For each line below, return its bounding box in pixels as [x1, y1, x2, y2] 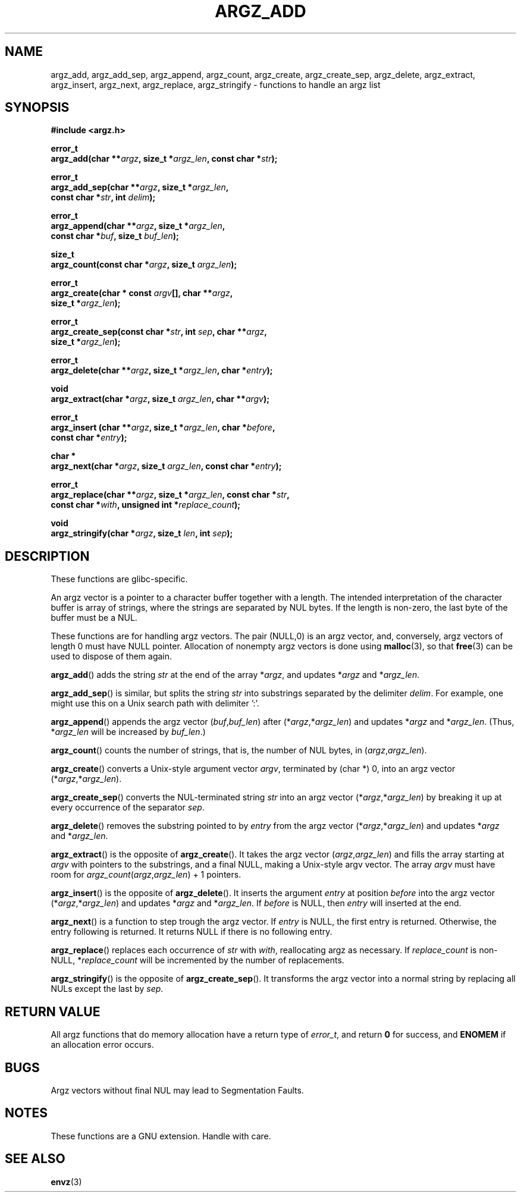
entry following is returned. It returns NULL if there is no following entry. [51, 926, 332, 937]
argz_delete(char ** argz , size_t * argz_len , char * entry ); [51, 365, 273, 376]
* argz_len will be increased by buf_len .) [51, 727, 206, 737]
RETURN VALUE [5, 1004, 101, 1019]
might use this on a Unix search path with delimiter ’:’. [51, 698, 259, 709]
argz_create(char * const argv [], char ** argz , [51, 288, 233, 299]
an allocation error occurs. [51, 1039, 154, 1050]
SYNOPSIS [5, 100, 70, 115]
